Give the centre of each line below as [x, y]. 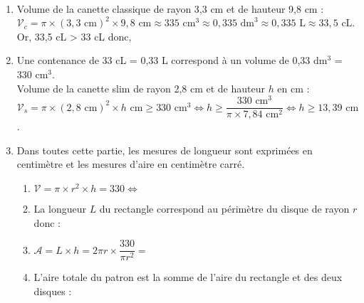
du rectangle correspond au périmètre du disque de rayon [224, 209]
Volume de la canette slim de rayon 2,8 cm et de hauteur [141, 88]
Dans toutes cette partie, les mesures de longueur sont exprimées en [165, 150]
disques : [53, 291]
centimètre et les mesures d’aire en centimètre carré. [131, 164]
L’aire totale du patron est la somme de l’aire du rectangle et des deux [188, 277]
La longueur [60, 209]
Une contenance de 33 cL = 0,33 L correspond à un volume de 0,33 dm [172, 60]
